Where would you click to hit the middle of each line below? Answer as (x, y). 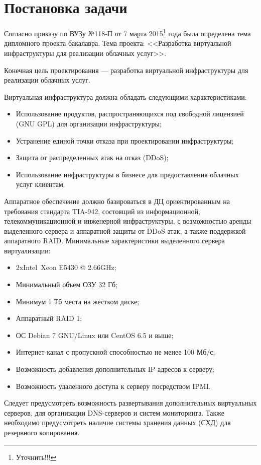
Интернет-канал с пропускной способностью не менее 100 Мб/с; (115, 352)
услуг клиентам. (40, 184)
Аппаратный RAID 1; (49, 318)
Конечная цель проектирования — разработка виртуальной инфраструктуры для (126, 70)
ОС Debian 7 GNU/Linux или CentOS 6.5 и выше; (95, 335)
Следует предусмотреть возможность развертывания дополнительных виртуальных (130, 403)
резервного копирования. (42, 432)
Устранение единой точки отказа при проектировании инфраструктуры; (125, 140)
